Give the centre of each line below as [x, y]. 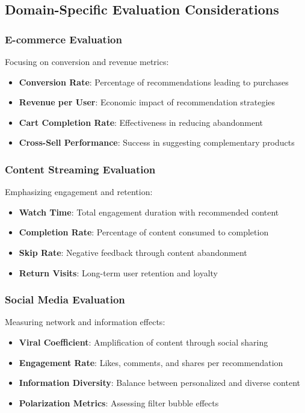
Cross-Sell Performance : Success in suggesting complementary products [157, 142]
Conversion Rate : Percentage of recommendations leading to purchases [154, 82]
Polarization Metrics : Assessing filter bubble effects [119, 402]
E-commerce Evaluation [63, 39]
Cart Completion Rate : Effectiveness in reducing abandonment [141, 122]
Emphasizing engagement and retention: [79, 192]
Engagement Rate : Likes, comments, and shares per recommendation [151, 362]
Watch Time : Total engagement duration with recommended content [149, 212]
